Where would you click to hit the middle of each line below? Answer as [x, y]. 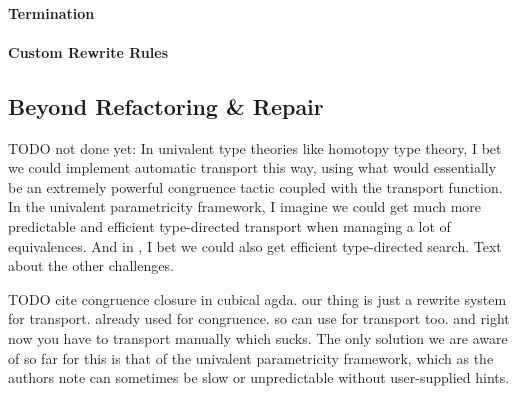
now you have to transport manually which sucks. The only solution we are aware [258, 337]
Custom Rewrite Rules [88, 51]
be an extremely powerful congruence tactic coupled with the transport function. [255, 186]
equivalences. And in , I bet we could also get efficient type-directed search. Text [255, 245]
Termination [51, 12]
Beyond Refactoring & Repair [166, 105]
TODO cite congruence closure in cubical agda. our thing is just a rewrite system [257, 298]
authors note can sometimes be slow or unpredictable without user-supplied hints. [259, 377]
